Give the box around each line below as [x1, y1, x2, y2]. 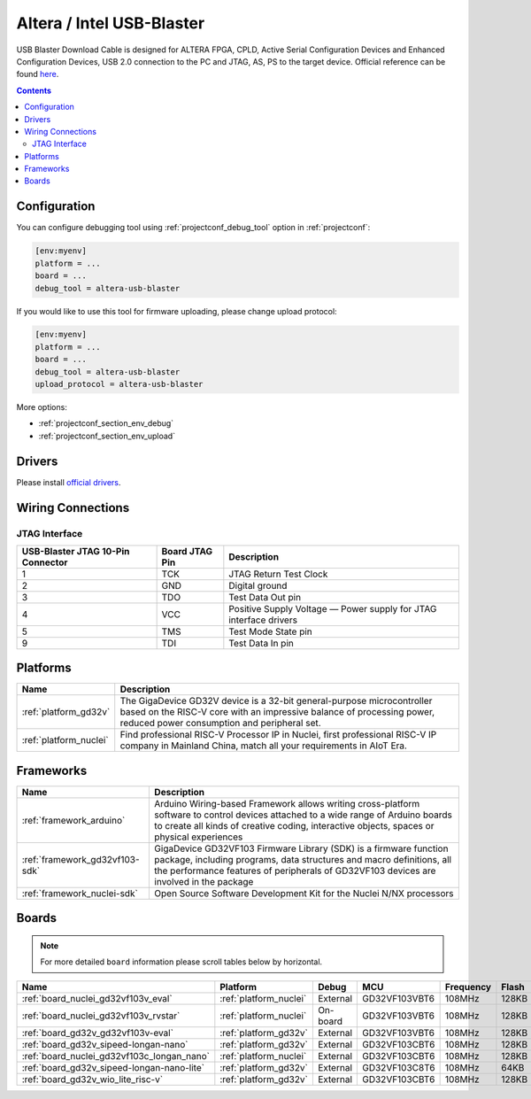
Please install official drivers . [16, 476, 121, 487]
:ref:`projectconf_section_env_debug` [38, 418, 174, 429]
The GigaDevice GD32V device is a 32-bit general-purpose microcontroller [119, 695, 433, 708]
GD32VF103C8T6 [362, 1061, 435, 1073]
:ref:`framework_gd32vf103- [21, 853, 141, 865]
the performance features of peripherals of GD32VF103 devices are [154, 864, 436, 877]
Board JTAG [161, 545, 213, 557]
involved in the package [154, 875, 254, 887]
